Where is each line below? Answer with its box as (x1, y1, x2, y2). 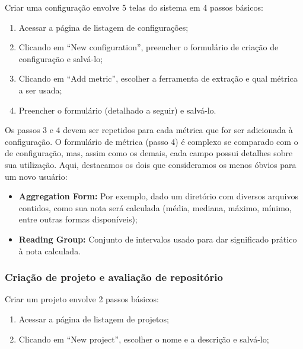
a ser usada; (18, 83, 62, 96)
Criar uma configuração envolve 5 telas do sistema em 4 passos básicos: (5, 1, 263, 13)
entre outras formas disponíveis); (18, 213, 138, 225)
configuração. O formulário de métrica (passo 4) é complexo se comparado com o (5, 135, 298, 147)
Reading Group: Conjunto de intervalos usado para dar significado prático (18, 232, 297, 245)
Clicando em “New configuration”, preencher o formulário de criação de (18, 41, 279, 53)
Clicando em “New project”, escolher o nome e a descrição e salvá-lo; (18, 332, 269, 345)
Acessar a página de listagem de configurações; (18, 21, 189, 33)
